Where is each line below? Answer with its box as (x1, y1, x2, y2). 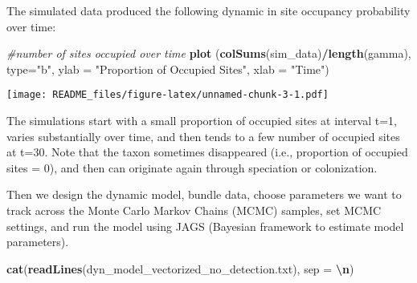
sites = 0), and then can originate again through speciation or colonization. (6, 159, 378, 176)
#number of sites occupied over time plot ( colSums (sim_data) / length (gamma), (6, 45, 411, 62)
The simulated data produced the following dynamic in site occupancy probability (6, 2, 411, 18)
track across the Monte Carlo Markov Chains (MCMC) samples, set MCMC (6, 202, 382, 218)
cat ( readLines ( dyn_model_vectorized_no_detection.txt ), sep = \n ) (6, 260, 354, 277)
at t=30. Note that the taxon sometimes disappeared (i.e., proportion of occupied (6, 144, 408, 160)
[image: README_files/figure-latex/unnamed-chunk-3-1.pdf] (6, 89, 329, 101)
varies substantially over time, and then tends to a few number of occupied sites (6, 127, 400, 144)
